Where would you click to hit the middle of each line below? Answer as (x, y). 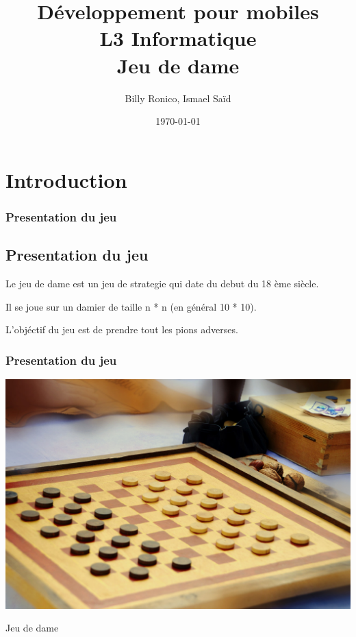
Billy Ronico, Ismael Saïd (178, 98)
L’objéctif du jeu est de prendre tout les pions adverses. (122, 329)
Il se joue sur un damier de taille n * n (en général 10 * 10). (131, 306)
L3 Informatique (178, 38)
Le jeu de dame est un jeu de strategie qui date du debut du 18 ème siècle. (162, 283)
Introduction (66, 179)
